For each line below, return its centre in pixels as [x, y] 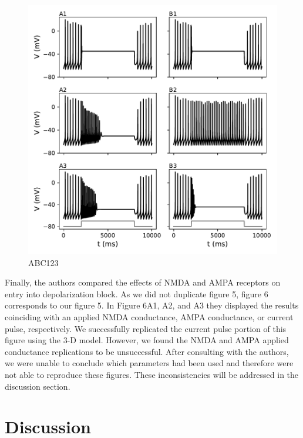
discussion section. [38, 386]
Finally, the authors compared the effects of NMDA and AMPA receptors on [143, 282]
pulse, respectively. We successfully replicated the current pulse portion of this [146, 328]
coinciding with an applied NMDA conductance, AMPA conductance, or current [149, 316]
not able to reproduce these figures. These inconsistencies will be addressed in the [152, 374]
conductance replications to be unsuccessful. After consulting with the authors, [147, 351]
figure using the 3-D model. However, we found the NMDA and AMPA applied [147, 340]
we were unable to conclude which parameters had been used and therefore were [149, 363]
